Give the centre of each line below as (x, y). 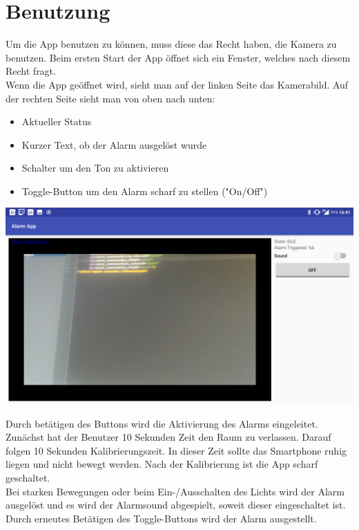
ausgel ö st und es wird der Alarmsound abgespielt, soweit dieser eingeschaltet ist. (176, 505)
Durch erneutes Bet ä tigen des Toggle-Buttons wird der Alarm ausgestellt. (161, 518)
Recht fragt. (31, 71)
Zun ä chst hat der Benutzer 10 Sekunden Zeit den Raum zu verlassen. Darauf (168, 437)
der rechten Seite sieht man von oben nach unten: (110, 98)
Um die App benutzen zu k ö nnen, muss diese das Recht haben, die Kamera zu (171, 44)
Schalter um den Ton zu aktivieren (95, 168)
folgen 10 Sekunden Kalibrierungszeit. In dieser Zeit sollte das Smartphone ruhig (176, 450)
